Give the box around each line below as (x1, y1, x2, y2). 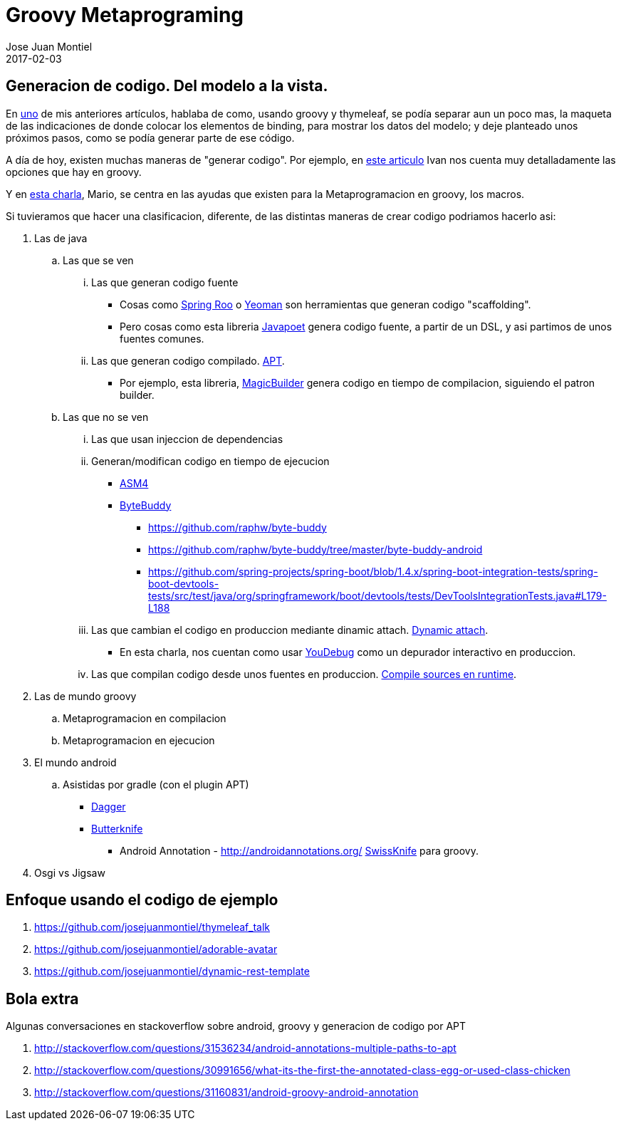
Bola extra (6, 989, 79, 1008)
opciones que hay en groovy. (6, 165, 142, 178)
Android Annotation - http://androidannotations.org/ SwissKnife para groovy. (120, 844, 479, 857)
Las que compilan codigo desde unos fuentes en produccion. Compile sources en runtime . (91, 667, 517, 680)
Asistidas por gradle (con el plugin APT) (63, 778, 249, 791)
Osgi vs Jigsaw (34, 866, 105, 879)
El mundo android (34, 756, 117, 768)
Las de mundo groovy (34, 689, 137, 702)
